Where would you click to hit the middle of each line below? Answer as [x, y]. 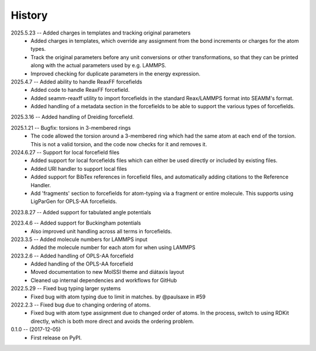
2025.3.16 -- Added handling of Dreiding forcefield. [72, 117]
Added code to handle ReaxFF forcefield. [80, 90]
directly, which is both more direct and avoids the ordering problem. [112, 321]
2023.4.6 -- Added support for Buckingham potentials [76, 223]
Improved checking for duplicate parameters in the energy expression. [116, 74]
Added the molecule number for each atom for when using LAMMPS [113, 247]
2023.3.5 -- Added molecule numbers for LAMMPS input [79, 239]
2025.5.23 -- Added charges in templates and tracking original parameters [101, 33]
